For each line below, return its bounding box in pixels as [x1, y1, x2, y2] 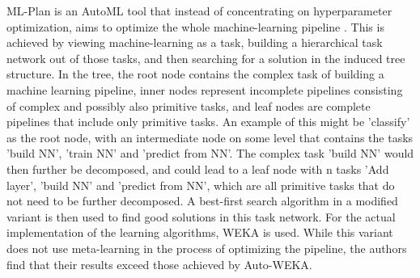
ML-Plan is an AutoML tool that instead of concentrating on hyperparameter [6, 2, 392, 19]
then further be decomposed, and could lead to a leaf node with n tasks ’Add [6, 160, 389, 177]
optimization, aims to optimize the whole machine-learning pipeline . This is [6, 18, 384, 35]
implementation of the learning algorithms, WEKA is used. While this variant [6, 224, 393, 241]
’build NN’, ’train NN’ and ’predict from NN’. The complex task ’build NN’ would [6, 145, 414, 162]
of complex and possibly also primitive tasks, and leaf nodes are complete [6, 97, 371, 114]
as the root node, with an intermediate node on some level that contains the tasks [6, 128, 414, 145]
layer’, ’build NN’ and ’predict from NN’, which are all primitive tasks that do [6, 176, 395, 193]
